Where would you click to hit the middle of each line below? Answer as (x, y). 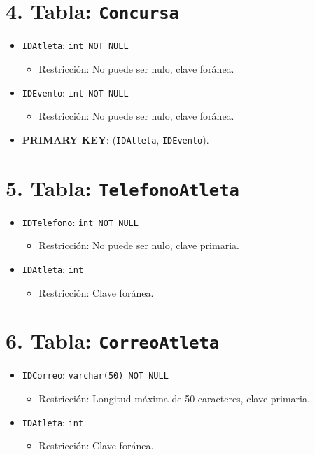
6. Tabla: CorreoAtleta (113, 341)
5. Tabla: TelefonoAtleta (122, 187)
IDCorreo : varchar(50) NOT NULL (95, 375)
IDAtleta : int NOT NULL (75, 45)
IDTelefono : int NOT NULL (80, 222)
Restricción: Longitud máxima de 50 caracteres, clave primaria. (174, 399)
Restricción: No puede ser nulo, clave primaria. (139, 245)
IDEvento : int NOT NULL (75, 92)
